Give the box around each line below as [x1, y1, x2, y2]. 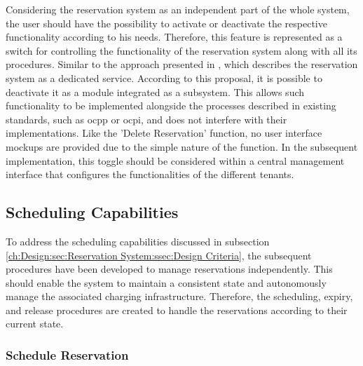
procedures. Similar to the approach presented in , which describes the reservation [6, 57, 358, 72]
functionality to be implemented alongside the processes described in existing [6, 98, 336, 113]
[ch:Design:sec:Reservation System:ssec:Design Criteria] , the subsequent [6, 248, 312, 262]
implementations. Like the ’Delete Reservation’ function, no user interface [6, 126, 322, 140]
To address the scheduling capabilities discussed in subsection [6, 233, 270, 248]
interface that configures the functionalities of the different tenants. [6, 167, 294, 182]
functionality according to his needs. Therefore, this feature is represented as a [6, 29, 343, 44]
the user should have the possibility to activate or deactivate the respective [6, 15, 327, 30]
